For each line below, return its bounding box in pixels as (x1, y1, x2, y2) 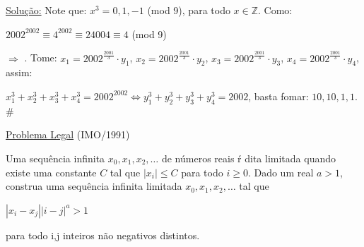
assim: (6, 65, 33, 80)
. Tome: (24, 50, 57, 65)
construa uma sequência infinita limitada (6, 179, 182, 193)
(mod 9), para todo (147, 3, 230, 17)
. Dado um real (247, 164, 314, 179)
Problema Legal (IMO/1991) (6, 127, 130, 142)
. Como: (258, 3, 293, 17)
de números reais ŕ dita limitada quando (161, 150, 336, 165)
